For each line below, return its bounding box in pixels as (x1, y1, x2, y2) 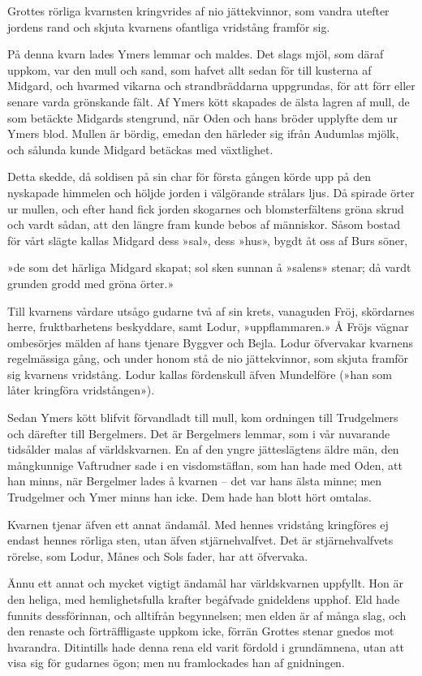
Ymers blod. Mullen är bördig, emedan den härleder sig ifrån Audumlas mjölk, (7, 125, 399, 142)
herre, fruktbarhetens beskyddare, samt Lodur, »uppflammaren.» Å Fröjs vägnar (7, 318, 409, 335)
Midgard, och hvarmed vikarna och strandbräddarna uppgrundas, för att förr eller (7, 77, 416, 94)
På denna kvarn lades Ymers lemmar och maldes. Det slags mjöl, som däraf (7, 45, 384, 62)
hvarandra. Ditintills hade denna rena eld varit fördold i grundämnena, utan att (7, 638, 405, 655)
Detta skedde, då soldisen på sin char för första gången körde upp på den (7, 168, 371, 185)
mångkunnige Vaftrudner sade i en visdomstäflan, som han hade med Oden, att (7, 456, 403, 473)
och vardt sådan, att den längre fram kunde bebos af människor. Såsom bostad (7, 216, 400, 233)
